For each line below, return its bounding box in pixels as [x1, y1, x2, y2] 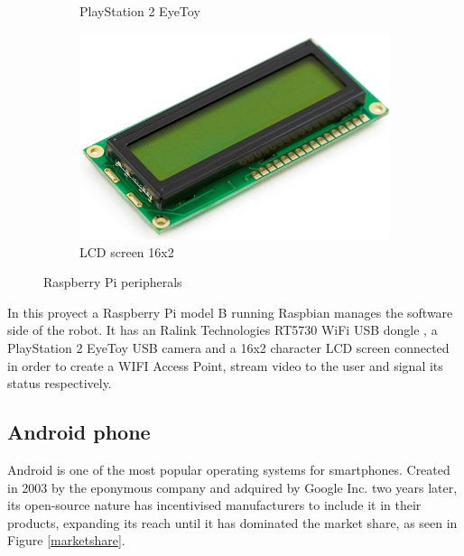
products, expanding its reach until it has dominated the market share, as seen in [7, 513, 458, 532]
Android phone [7, 418, 151, 446]
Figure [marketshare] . [7, 531, 125, 550]
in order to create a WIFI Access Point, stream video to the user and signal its [7, 356, 443, 375]
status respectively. [7, 374, 112, 393]
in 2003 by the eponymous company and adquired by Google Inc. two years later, [7, 477, 458, 496]
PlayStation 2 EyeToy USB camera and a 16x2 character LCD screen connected [7, 338, 450, 357]
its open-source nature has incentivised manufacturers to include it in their [7, 496, 422, 514]
